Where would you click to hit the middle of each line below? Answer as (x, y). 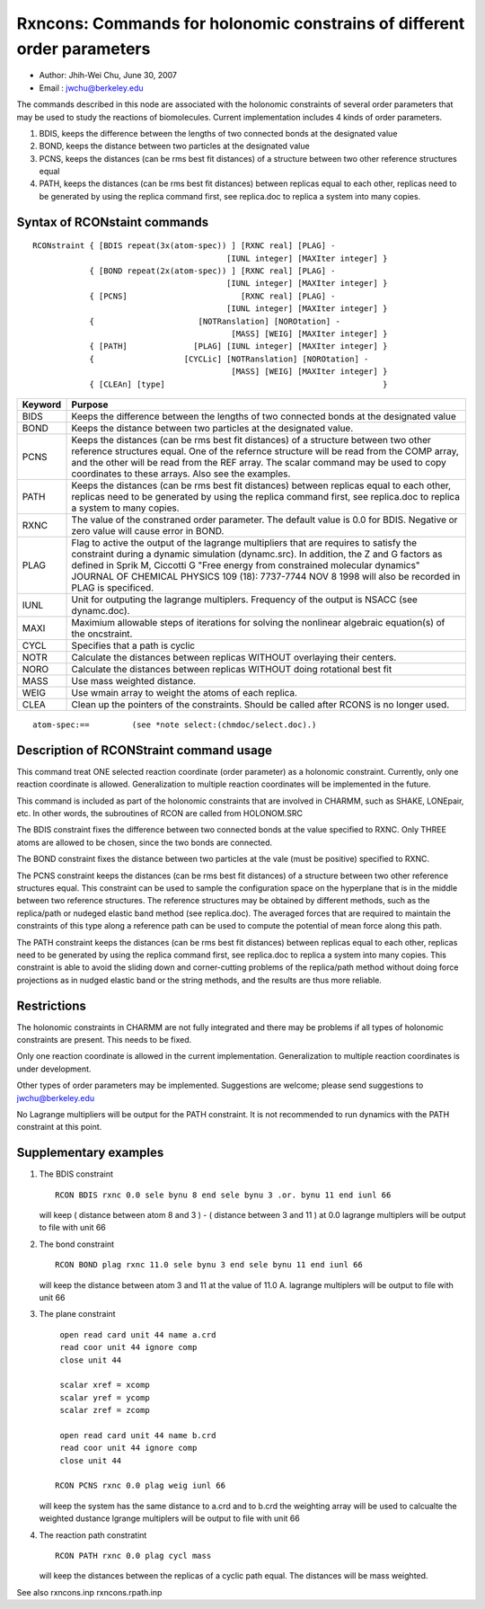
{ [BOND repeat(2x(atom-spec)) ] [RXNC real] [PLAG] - (212, 271)
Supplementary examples (90, 1153)
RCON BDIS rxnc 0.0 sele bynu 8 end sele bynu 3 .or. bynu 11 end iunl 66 (223, 1195)
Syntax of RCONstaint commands (113, 222)
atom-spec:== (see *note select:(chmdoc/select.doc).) (175, 724)
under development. (54, 1069)
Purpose (90, 404)
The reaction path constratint (93, 1535)
